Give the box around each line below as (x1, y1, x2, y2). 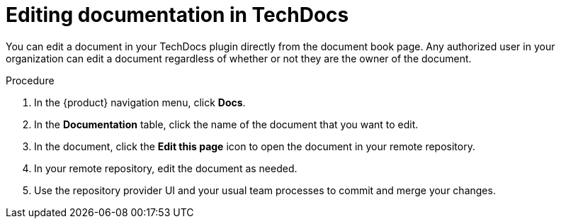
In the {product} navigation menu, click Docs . (34, 96, 246, 108)
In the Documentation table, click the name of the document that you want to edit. (34, 118, 419, 130)
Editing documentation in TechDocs (6, 3, 349, 27)
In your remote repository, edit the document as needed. (34, 162, 297, 174)
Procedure (6, 74, 55, 86)
